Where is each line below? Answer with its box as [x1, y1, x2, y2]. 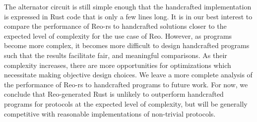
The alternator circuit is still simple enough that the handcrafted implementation [4, 1, 252, 11]
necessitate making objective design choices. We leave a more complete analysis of [4, 69, 253, 80]
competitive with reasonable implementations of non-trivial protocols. [4, 108, 216, 119]
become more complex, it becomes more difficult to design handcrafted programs [4, 40, 250, 51]
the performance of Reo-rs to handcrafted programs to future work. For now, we [4, 79, 248, 89]
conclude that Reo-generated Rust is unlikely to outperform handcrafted [4, 89, 224, 99]
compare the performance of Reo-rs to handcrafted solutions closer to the [4, 21, 227, 31]
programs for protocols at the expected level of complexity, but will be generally [4, 98, 248, 109]
